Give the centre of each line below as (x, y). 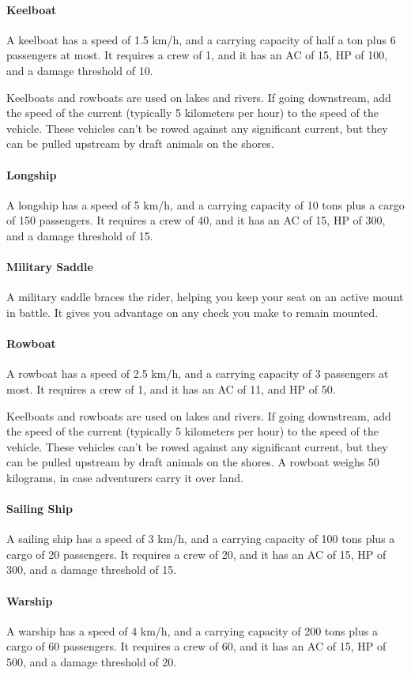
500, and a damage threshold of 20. (92, 662)
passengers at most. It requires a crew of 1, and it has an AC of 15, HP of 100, (197, 55)
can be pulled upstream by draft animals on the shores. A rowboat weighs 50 (193, 462)
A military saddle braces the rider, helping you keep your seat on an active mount (205, 297)
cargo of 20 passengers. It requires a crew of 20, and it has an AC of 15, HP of (196, 554)
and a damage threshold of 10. (80, 70)
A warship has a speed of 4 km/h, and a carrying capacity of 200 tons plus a (192, 630)
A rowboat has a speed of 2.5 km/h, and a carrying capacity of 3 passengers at (198, 373)
